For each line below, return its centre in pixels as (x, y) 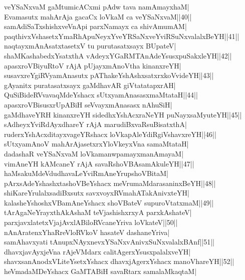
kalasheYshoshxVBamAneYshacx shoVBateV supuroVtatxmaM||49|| (109, 202)
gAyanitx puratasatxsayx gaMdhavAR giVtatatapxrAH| (90, 85)
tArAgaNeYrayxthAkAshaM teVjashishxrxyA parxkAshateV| (98, 212)
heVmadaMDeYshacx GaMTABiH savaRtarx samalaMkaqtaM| (100, 271)
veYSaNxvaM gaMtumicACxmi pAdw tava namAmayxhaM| (97, 6)
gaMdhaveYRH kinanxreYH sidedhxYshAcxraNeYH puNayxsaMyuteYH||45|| (123, 114)
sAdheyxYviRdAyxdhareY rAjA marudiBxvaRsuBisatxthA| (95, 124)
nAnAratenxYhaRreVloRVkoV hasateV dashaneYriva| (87, 232)
